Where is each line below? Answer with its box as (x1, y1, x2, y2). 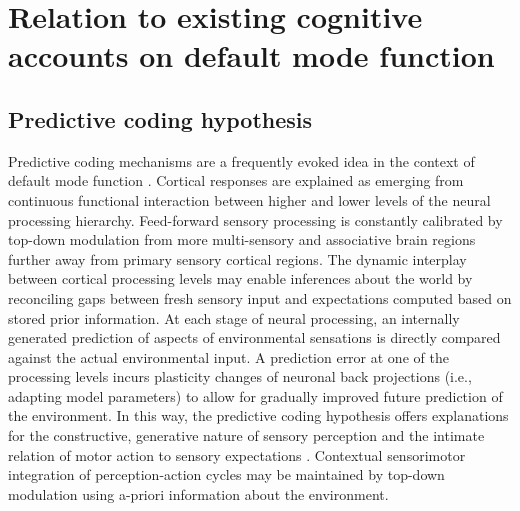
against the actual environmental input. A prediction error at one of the (8, 346, 449, 367)
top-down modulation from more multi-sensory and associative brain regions (8, 229, 476, 250)
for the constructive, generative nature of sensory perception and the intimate (8, 425, 485, 446)
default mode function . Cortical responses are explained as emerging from (8, 170, 464, 191)
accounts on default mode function (8, 35, 495, 76)
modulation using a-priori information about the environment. (8, 483, 389, 504)
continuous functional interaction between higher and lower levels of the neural (8, 189, 491, 210)
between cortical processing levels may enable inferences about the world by (8, 268, 473, 289)
